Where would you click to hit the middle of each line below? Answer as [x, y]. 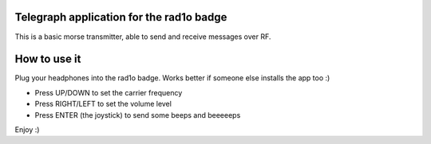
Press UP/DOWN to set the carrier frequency [109, 92]
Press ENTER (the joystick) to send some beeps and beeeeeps [138, 115]
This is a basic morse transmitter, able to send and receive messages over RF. [143, 37]
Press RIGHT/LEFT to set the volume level [103, 104]
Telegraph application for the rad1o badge [121, 17]
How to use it [48, 59]
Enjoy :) [27, 129]
